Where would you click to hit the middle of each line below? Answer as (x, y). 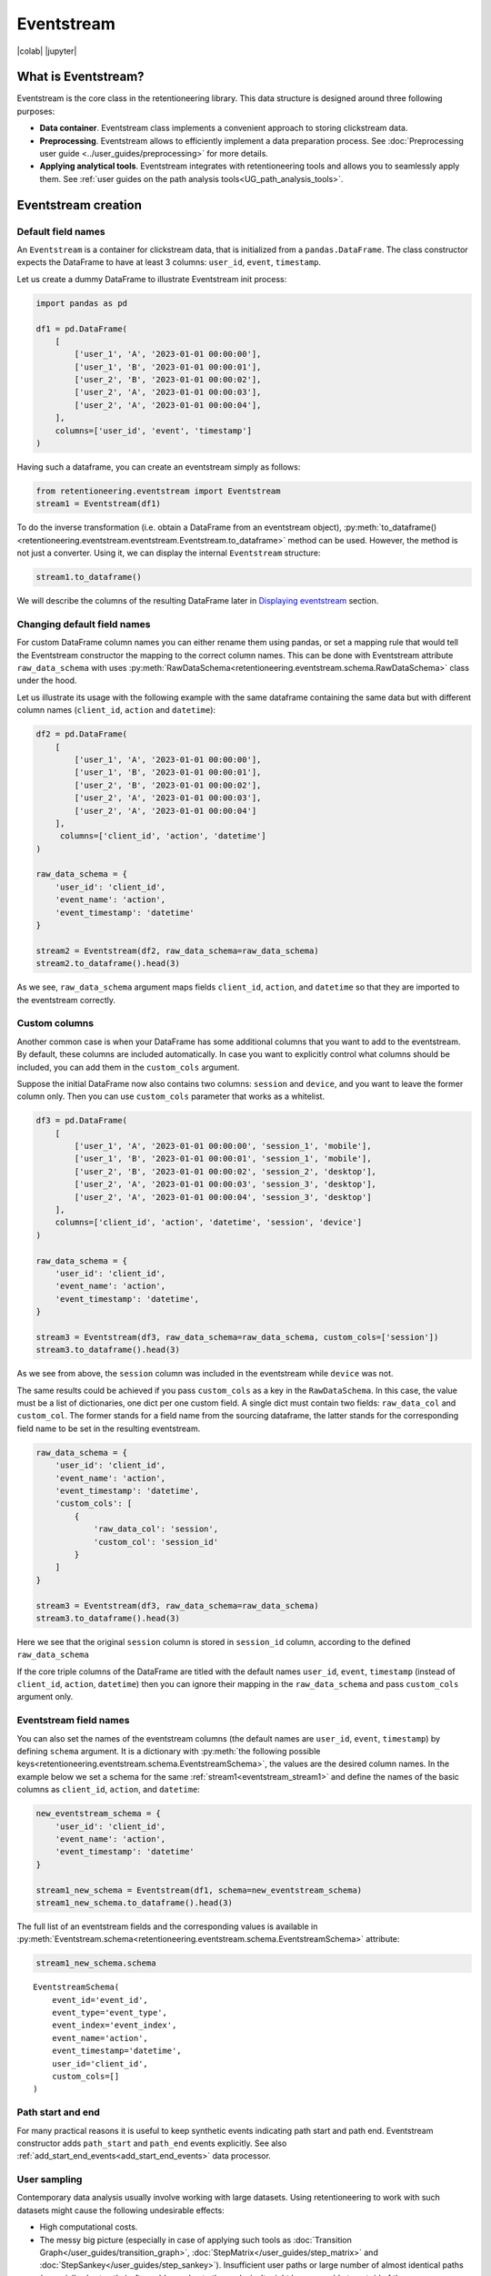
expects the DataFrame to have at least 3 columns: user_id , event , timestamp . (169, 262)
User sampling (50, 2179)
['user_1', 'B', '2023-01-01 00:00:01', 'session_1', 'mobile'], (223, 1159)
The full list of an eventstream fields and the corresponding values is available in (167, 1926)
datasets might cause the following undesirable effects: (120, 2210)
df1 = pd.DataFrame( (81, 329)
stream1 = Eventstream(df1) (98, 504)
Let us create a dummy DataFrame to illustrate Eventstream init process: (152, 279)
